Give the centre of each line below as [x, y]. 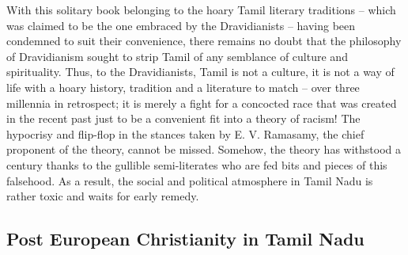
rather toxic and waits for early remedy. [103, 196]
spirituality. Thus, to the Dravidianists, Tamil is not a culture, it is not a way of [200, 72]
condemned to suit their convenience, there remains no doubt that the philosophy [204, 41]
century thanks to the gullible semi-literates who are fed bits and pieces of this [197, 164]
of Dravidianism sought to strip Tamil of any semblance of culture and [177, 56]
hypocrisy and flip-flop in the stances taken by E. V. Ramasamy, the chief [185, 133]
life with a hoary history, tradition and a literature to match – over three [183, 87]
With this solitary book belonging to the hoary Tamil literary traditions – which [201, 10]
